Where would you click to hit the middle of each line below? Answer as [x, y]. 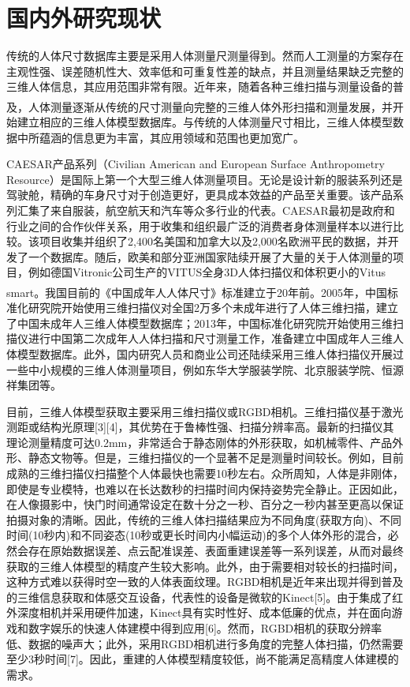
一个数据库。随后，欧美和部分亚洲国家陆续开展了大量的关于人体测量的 [210, 256]
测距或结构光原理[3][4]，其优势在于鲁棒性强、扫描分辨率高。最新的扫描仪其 [200, 427]
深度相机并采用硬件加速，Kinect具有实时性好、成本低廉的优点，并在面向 [204, 612]
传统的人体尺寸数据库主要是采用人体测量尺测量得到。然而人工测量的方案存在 [205, 56]
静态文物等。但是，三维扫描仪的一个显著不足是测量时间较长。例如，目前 [216, 458]
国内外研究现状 [84, 18]
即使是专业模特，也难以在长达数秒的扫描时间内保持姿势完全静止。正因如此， [205, 488]
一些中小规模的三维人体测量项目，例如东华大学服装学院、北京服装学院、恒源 [205, 369]
